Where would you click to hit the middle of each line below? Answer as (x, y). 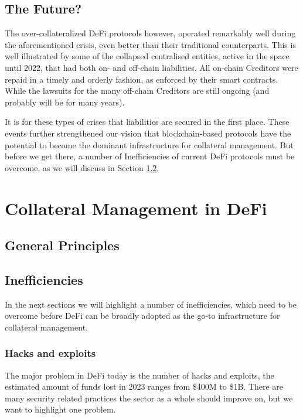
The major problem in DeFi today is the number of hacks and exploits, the (139, 375)
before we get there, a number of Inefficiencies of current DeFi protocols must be (150, 156)
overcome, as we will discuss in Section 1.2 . (82, 167)
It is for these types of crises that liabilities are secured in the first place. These (147, 122)
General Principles (62, 245)
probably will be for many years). (65, 102)
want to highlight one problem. (60, 409)
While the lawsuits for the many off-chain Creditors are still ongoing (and (137, 91)
